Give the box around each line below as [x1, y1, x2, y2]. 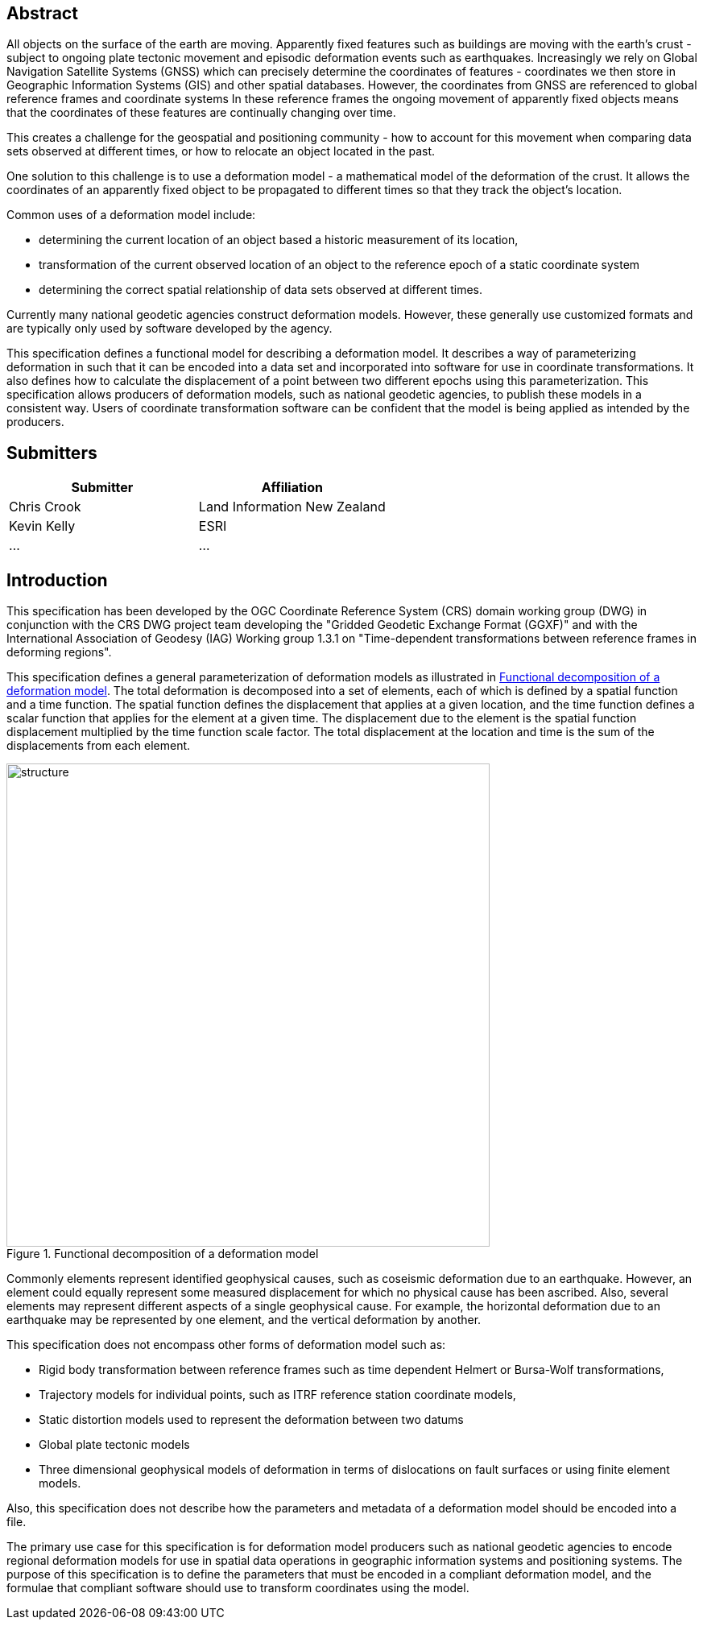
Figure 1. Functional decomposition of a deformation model [6, 1247, 319, 1261]
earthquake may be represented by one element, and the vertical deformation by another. [6, 1313, 482, 1327]
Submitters [6, 442, 97, 463]
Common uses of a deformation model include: [6, 208, 256, 222]
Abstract [6, 3, 78, 23]
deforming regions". [6, 645, 112, 660]
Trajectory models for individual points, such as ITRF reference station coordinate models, [39, 1388, 516, 1402]
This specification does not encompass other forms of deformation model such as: [6, 1338, 446, 1352]
